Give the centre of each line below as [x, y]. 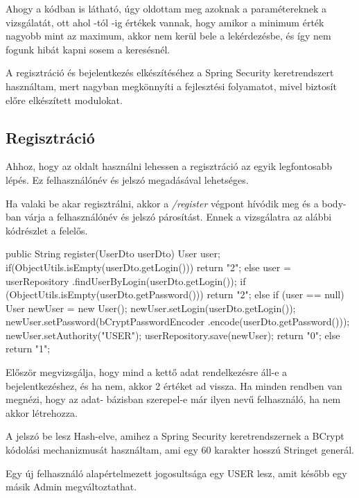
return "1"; [28, 349]
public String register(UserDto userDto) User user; [113, 254]
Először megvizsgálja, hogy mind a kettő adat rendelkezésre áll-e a [147, 372]
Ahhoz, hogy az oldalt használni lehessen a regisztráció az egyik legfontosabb [169, 166]
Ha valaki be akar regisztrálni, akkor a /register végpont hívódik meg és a [162, 203]
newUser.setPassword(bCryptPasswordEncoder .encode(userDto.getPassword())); [178, 321]
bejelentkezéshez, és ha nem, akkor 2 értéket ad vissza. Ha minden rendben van [174, 385]
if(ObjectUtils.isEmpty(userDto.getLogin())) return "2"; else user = [148, 267]
